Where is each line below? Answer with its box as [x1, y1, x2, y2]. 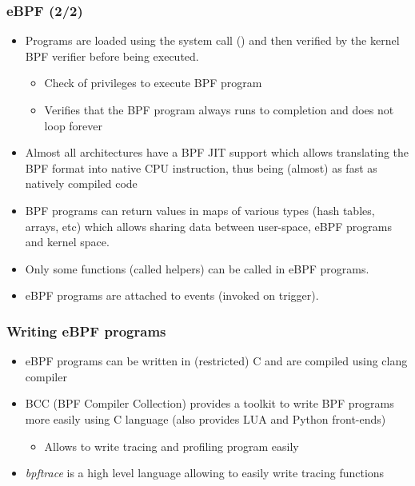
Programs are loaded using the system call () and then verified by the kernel [25, 32, 400, 49]
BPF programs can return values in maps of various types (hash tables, [25, 201, 375, 218]
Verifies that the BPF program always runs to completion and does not [44, 102, 394, 118]
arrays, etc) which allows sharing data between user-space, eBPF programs [25, 217, 392, 234]
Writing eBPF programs [6, 321, 166, 341]
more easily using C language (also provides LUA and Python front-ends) [25, 410, 386, 427]
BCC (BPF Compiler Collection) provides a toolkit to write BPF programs [25, 395, 394, 412]
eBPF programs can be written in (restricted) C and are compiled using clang [25, 353, 408, 369]
